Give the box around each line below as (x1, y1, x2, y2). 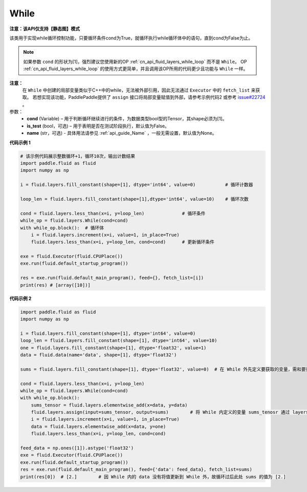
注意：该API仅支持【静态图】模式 (9, 26, 80, 32)
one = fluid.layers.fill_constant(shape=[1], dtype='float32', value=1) (20, 345, 207, 351)
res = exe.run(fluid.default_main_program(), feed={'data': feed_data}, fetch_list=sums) (20, 466, 253, 473)
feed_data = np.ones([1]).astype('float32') (20, 445, 134, 451)
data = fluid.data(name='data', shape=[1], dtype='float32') (20, 352, 177, 358)
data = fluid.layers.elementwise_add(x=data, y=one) (31, 423, 166, 430)
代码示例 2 (9, 295, 32, 302)
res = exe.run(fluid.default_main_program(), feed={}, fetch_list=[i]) (20, 275, 204, 281)
